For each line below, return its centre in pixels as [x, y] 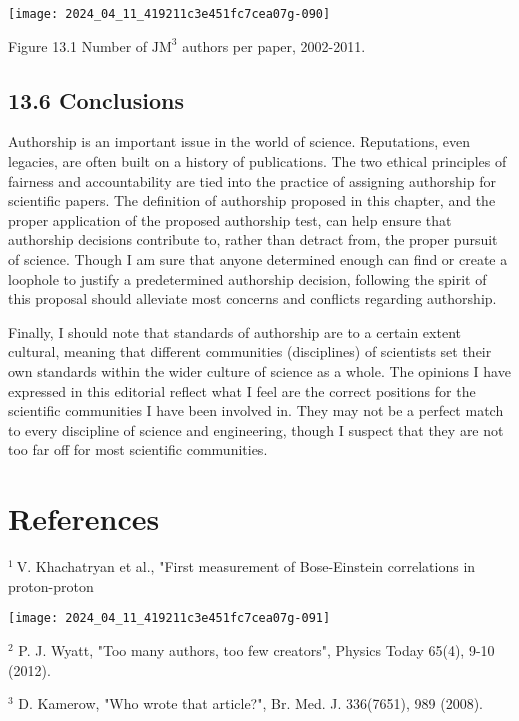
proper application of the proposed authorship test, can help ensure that [230, 219]
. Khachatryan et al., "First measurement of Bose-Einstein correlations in [251, 566]
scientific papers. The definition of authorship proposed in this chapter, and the [252, 200]
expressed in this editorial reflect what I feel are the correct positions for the [242, 390]
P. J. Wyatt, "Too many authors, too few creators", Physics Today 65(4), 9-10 [256, 649]
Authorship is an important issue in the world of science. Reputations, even [239, 141]
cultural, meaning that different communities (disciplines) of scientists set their [250, 351]
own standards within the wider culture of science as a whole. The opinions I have [259, 370]
